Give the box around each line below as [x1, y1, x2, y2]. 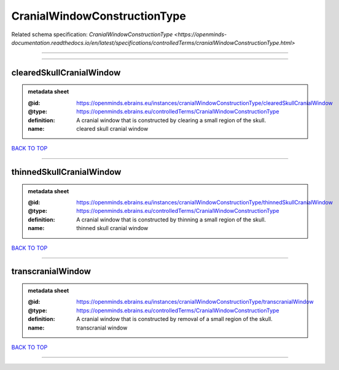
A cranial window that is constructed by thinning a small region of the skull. [76, 215, 267, 223]
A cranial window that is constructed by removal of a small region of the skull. [76, 315, 273, 323]
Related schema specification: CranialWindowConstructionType [11, 31, 173, 38]
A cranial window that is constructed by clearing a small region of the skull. [76, 117, 267, 124]
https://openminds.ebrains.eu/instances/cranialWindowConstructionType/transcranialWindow [76, 298, 314, 306]
